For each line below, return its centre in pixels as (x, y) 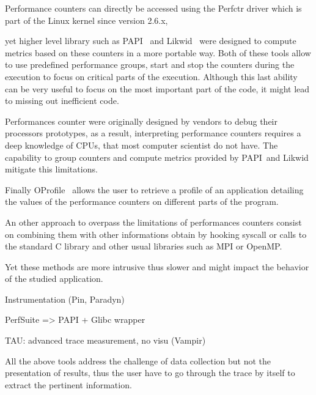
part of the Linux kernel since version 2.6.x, (86, 20)
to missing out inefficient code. (62, 101)
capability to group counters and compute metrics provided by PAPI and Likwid (157, 157)
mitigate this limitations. (51, 169)
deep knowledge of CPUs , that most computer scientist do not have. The (141, 145)
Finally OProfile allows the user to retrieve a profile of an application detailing (154, 189)
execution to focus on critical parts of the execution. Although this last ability (151, 76)
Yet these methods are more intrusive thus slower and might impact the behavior (157, 266)
